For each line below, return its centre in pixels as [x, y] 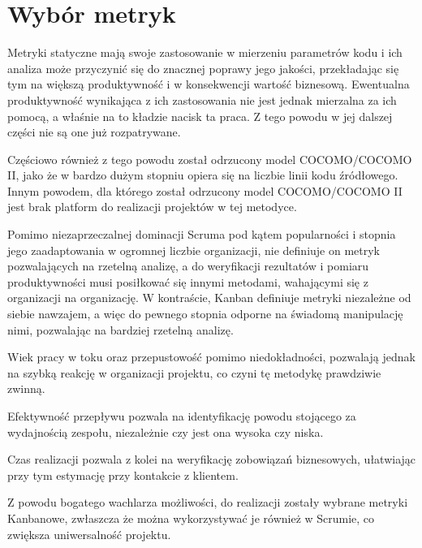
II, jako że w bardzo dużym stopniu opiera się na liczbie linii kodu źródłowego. [203, 175]
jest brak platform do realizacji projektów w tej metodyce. [152, 207]
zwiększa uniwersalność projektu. [89, 534]
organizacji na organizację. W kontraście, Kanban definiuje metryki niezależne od [209, 298]
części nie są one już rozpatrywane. [94, 132]
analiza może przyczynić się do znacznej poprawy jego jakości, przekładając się [203, 68]
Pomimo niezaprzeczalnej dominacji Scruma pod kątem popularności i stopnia [202, 234]
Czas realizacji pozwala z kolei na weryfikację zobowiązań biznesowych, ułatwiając [212, 459]
